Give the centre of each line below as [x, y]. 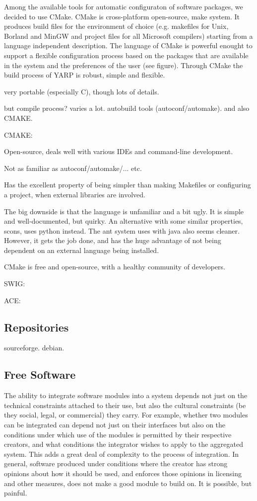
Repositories [36, 327]
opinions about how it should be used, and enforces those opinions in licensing [123, 473]
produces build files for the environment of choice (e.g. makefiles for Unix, [116, 26]
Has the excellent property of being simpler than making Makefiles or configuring [128, 185]
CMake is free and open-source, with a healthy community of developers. [115, 267]
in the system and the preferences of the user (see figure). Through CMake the [124, 65]
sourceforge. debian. [34, 348]
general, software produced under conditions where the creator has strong [116, 463]
